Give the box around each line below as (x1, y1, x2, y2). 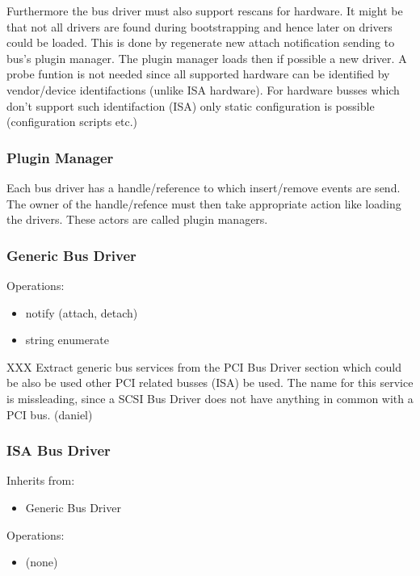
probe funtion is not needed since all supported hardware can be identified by (6, 65, 390, 82)
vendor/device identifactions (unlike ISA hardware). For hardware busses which (6, 81, 400, 98)
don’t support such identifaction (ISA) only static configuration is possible (6, 97, 375, 114)
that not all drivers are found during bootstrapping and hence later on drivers (6, 18, 393, 35)
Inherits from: (6, 472, 75, 489)
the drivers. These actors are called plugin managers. (6, 211, 268, 228)
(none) (25, 553, 58, 570)
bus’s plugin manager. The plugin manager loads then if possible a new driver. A (6, 49, 407, 66)
